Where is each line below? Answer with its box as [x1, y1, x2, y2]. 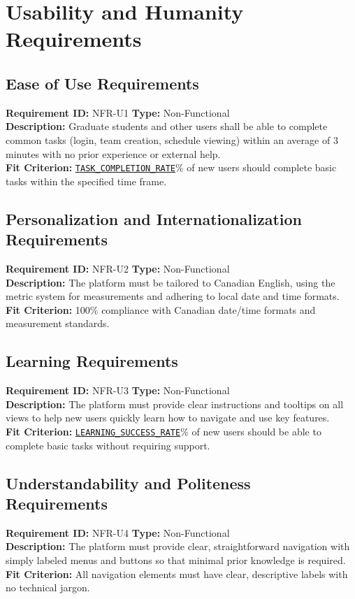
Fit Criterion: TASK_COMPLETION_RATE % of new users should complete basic [6, 160, 337, 175]
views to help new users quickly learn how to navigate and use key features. [6, 410, 330, 425]
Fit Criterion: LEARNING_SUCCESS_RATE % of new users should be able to [6, 424, 321, 438]
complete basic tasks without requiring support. [6, 438, 210, 452]
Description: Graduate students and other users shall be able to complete [6, 119, 328, 133]
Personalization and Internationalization [6, 208, 302, 229]
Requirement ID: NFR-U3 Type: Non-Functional [6, 383, 230, 398]
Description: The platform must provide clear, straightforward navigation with [6, 539, 350, 554]
